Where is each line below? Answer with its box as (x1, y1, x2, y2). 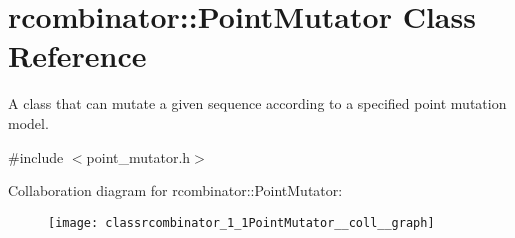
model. (8, 112, 49, 133)
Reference (8, 35, 147, 76)
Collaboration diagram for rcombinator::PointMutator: (8, 180, 343, 201)
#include (8, 146, 64, 167)
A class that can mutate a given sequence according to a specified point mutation (8, 93, 507, 114)
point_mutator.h (86, 146, 191, 167)
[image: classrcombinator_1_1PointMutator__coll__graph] (48, 215, 435, 230)
